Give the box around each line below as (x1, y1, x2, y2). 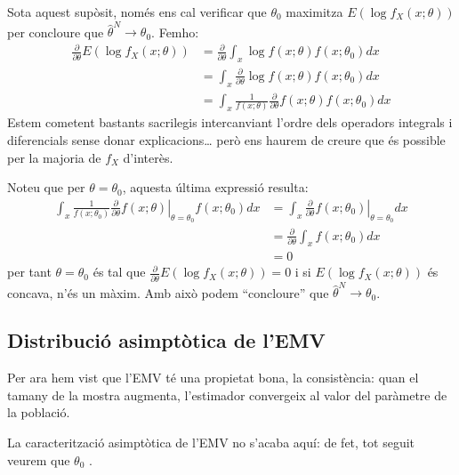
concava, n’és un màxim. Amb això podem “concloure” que (7, 283, 329, 302)
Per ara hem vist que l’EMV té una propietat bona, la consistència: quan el (7, 368, 419, 387)
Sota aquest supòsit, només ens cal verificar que (7, 3, 267, 20)
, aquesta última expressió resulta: (122, 178, 309, 197)
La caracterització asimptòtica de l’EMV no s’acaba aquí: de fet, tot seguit (7, 433, 415, 452)
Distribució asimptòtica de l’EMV (7, 326, 326, 354)
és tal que (93, 262, 146, 281)
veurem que (7, 450, 70, 469)
